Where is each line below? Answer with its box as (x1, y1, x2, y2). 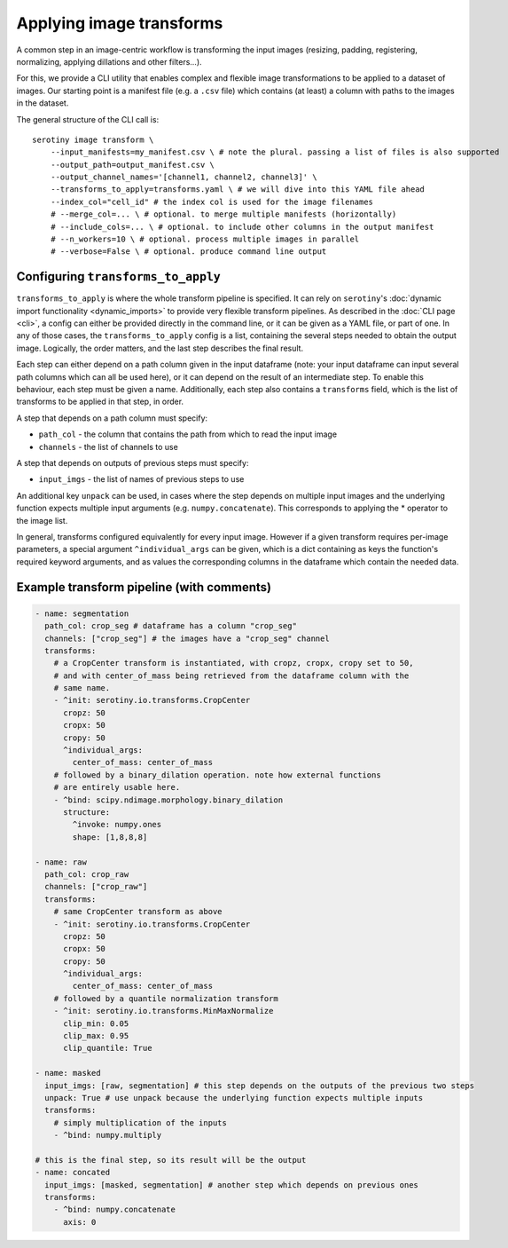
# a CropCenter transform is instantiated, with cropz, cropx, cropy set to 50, (53, 658, 414, 668)
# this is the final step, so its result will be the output (35, 1155, 307, 1165)
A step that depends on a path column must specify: (16, 413, 208, 423)
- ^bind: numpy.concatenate (53, 1205, 176, 1215)
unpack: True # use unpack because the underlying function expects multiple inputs (44, 1093, 424, 1102)
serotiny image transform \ (32, 134, 154, 145)
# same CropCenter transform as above (53, 906, 223, 917)
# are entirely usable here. (53, 782, 181, 793)
